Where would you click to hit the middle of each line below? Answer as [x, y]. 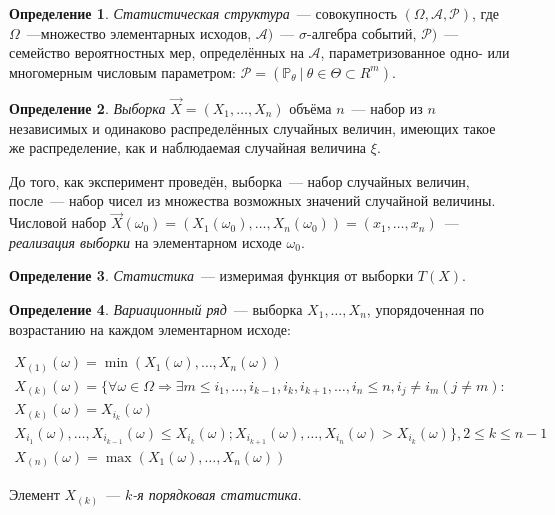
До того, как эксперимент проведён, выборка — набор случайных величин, [239, 180]
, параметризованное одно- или [415, 52]
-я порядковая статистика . [217, 494]
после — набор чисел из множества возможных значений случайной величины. [252, 200]
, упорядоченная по [425, 308]
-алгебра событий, [361, 32]
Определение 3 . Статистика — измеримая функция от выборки [211, 275]
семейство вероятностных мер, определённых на [156, 52]
